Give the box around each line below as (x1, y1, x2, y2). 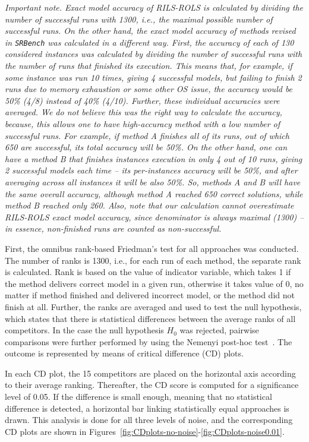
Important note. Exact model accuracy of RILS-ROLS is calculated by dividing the (5, 1, 304, 13)
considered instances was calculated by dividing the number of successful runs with (5, 48, 302, 60)
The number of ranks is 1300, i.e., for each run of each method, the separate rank (5, 254, 301, 266)
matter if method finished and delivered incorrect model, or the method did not (5, 289, 295, 301)
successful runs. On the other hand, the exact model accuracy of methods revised (5, 24, 296, 37)
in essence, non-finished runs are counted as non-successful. (5, 222, 222, 235)
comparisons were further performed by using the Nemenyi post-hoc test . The (5, 335, 292, 348)
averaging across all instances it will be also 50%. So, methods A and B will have (5, 175, 301, 188)
